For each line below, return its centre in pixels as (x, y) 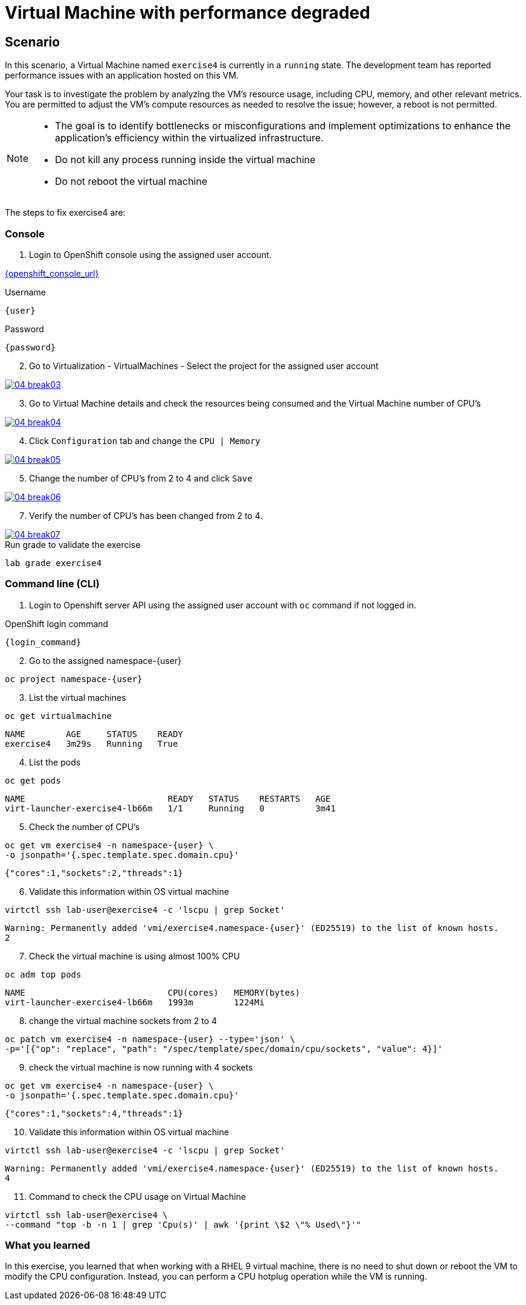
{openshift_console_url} (52, 273)
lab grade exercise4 (53, 563)
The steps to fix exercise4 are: (65, 213)
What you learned (48, 1245)
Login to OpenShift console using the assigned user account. (150, 254)
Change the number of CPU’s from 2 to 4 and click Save (141, 478)
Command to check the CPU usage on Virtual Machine (138, 1196)
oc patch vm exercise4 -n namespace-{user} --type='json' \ (150, 1039)
